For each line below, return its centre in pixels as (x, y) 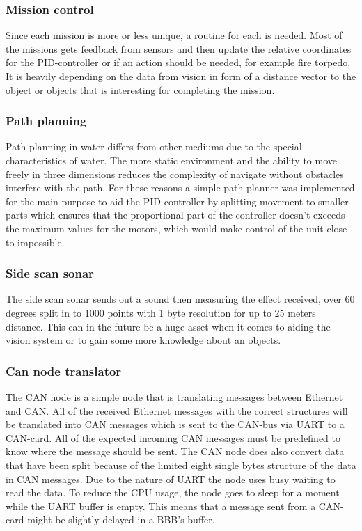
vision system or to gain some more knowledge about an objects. (143, 340)
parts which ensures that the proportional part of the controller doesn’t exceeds (175, 215)
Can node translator (64, 371)
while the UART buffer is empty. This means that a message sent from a (161, 506)
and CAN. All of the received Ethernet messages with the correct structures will (177, 410)
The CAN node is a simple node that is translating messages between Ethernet (174, 396)
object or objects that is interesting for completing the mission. (140, 89)
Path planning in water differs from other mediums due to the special (154, 146)
